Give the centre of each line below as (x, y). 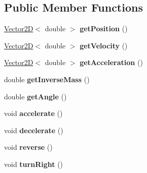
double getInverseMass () (47, 79)
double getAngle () (35, 96)
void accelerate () (33, 113)
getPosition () (104, 28)
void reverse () (28, 147)
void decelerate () (34, 130)
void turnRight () (34, 164)
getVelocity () (104, 45)
